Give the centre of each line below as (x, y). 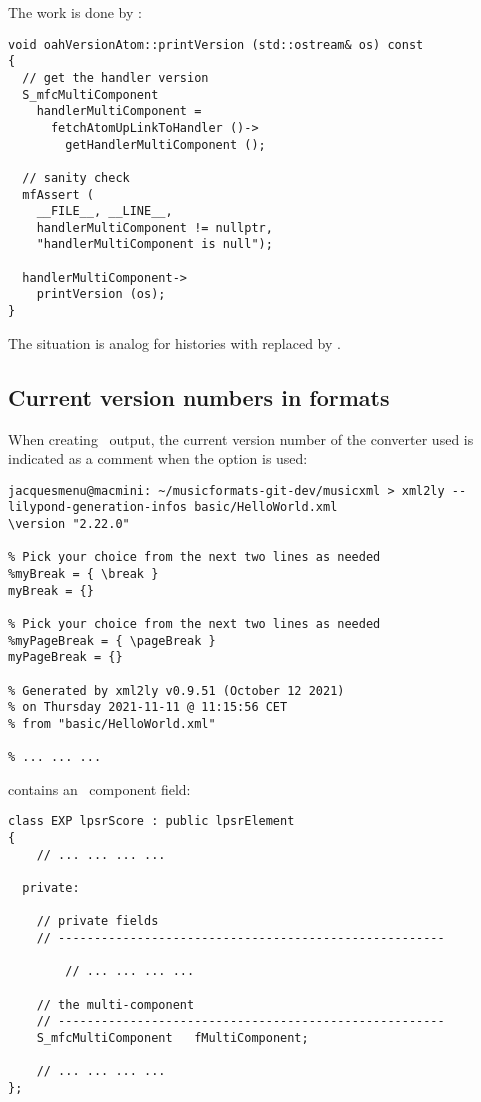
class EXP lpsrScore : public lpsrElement (151, 821)
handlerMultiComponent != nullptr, (154, 227)
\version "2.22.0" (69, 524)
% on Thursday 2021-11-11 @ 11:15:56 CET (148, 707)
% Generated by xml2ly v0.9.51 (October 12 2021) (176, 690)
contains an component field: (99, 788)
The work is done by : (75, 12)
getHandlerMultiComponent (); (165, 144)
